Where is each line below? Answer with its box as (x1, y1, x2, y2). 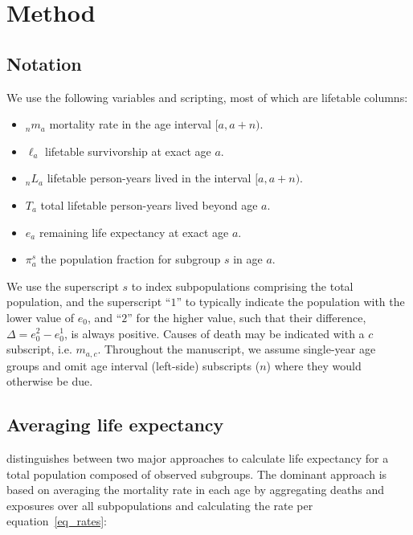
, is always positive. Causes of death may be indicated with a (63, 325, 365, 341)
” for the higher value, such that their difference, (127, 308, 366, 325)
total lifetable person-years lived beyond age (40, 196, 258, 213)
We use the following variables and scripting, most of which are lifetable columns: (6, 88, 408, 105)
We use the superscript (6, 277, 119, 294)
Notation (6, 51, 82, 76)
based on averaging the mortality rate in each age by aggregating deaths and (6, 481, 385, 498)
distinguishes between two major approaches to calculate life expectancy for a (6, 449, 389, 466)
